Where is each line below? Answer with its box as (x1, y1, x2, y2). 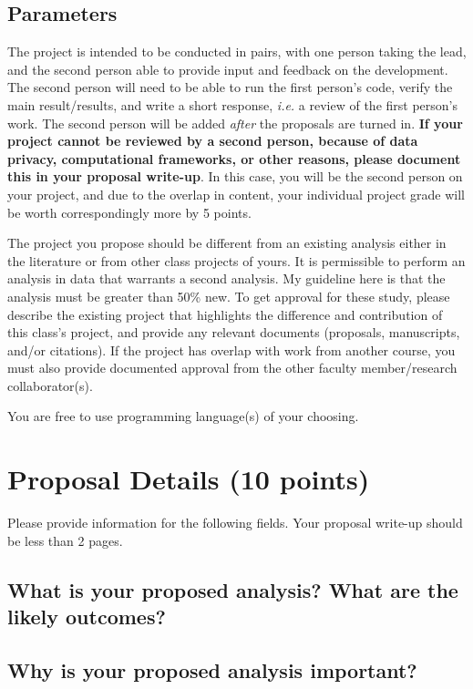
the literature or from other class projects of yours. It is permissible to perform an (7, 251, 466, 270)
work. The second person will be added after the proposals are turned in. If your (7, 113, 463, 132)
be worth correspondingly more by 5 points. (7, 202, 252, 221)
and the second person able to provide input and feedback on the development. (7, 59, 448, 78)
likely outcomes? (7, 602, 166, 631)
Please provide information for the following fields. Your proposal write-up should (7, 513, 463, 532)
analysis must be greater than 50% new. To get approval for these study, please (7, 286, 450, 305)
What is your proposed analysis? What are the (7, 575, 458, 603)
